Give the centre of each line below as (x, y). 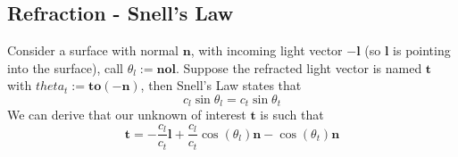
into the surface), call (66, 67)
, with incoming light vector (266, 50)
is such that (292, 115)
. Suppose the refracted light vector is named (299, 67)
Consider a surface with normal (93, 50)
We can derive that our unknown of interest (127, 115)
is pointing (422, 50)
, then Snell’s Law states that (221, 85)
